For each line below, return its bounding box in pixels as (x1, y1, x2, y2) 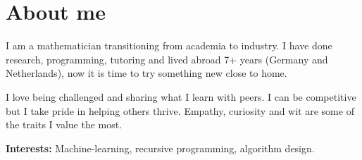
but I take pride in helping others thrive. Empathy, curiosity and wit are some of (6, 103, 354, 118)
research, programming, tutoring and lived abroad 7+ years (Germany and (6, 51, 328, 66)
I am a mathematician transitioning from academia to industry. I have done (6, 38, 332, 53)
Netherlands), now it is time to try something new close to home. (6, 66, 287, 80)
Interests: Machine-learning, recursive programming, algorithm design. (6, 140, 315, 155)
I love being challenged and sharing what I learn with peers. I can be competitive (6, 89, 356, 104)
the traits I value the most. (6, 117, 123, 132)
